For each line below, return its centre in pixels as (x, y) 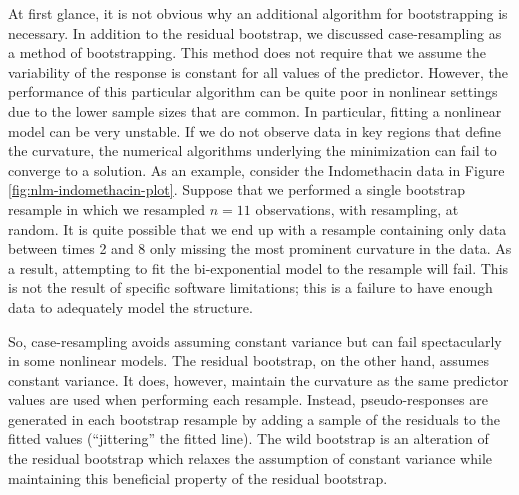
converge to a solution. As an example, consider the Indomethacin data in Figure (256, 169)
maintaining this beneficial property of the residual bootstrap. (198, 477)
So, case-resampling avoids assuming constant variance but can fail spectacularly (255, 340)
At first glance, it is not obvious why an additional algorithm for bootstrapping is (258, 13)
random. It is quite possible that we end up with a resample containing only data (257, 228)
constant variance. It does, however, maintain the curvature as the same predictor (258, 379)
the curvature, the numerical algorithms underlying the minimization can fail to (252, 150)
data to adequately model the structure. (130, 306)
